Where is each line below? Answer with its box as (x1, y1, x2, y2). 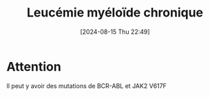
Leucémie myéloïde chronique (26, 5, 204, 21)
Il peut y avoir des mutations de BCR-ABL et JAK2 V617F (6, 81, 167, 90)
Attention (6, 58, 61, 74)
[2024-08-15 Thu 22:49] (80, 28, 150, 36)
